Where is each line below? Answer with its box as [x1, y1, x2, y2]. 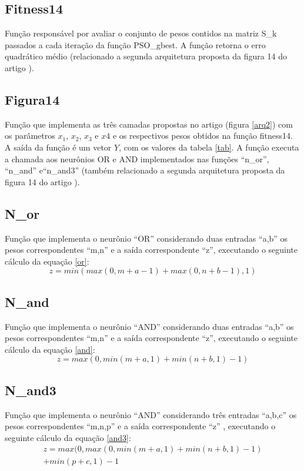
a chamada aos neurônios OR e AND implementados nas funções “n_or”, [5, 152, 269, 165]
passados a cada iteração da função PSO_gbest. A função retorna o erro [5, 38, 266, 51]
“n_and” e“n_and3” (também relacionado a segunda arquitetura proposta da [5, 164, 285, 176]
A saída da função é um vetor [5, 141, 112, 153]
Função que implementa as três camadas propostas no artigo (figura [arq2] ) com [5, 118, 293, 130]
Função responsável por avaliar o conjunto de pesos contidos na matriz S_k [5, 27, 277, 39]
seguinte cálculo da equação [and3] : [5, 431, 131, 443]
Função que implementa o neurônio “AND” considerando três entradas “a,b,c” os [5, 408, 297, 420]
